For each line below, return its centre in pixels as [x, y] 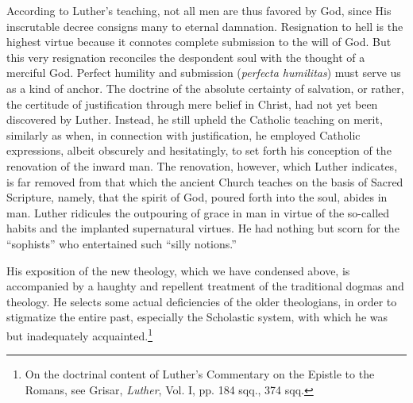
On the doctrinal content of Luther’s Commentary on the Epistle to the [200, 374]
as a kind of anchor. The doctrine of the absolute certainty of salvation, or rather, [205, 88]
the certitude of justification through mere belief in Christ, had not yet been [192, 104]
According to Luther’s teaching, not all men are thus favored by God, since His [199, 10]
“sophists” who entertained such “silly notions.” [122, 243]
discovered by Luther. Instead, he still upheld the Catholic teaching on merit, [195, 119]
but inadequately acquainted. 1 [79, 334]
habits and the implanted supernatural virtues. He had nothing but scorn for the [203, 228]
